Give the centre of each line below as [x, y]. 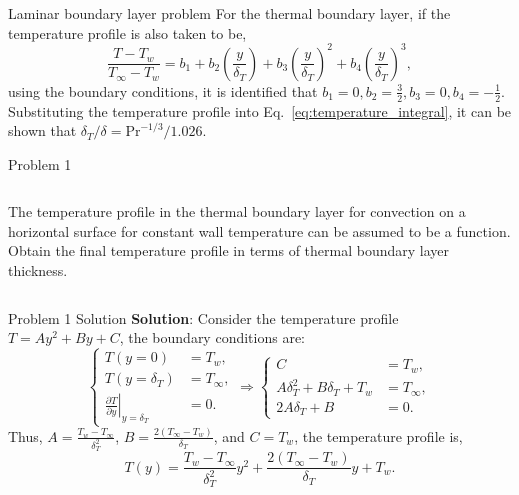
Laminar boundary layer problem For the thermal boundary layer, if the [229, 13]
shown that [42, 130]
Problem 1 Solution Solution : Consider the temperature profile [203, 317]
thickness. [38, 270]
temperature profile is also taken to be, [127, 32]
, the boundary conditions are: [212, 337]
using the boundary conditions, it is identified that [163, 90]
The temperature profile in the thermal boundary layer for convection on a [237, 211]
